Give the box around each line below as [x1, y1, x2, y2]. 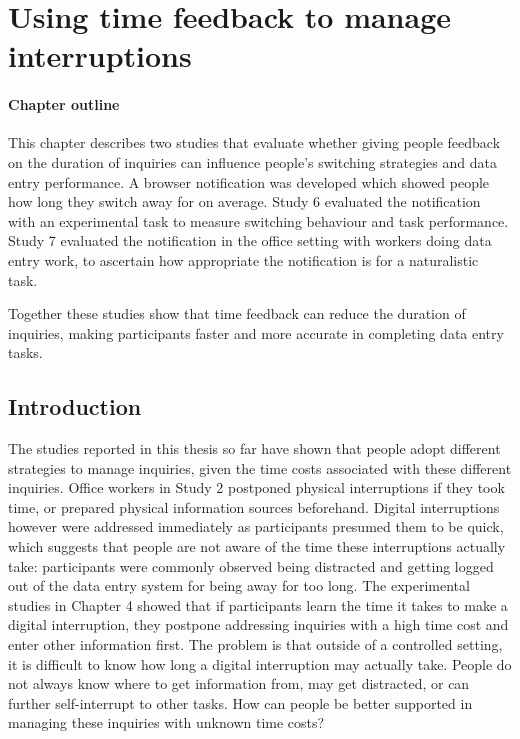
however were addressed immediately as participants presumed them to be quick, [8, 516, 504, 537]
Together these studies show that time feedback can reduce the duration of [8, 303, 466, 324]
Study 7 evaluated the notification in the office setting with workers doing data [8, 230, 492, 251]
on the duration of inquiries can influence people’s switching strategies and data [8, 151, 497, 172]
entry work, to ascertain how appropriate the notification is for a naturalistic [8, 249, 479, 270]
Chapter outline [8, 94, 120, 115]
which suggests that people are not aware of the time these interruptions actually [8, 536, 506, 557]
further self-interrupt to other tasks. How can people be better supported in [8, 692, 473, 713]
